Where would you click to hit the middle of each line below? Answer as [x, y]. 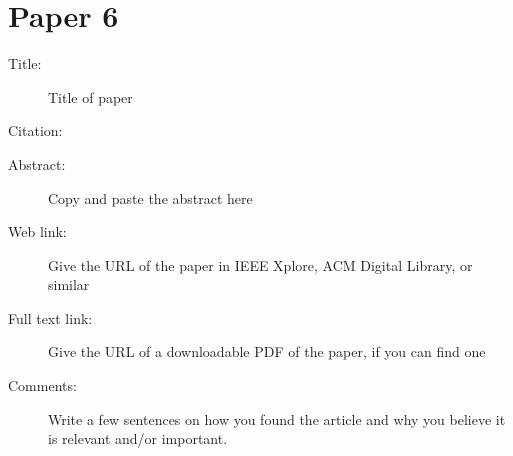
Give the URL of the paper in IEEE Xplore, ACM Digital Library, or [260, 264]
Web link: [37, 231]
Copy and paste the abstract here [150, 197]
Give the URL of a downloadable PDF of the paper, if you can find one [267, 351]
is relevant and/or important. [138, 438]
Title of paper [90, 96]
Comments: [42, 385]
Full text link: [50, 317]
